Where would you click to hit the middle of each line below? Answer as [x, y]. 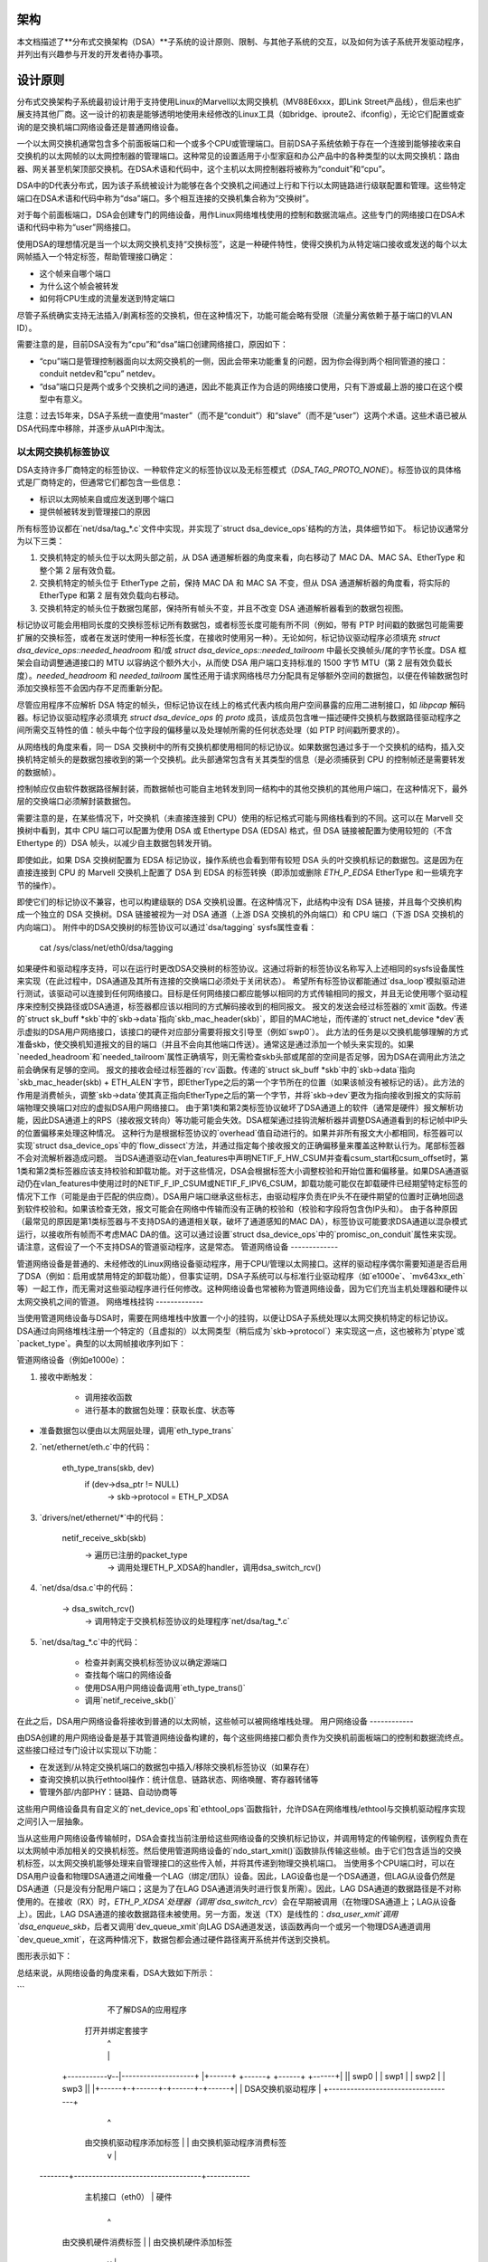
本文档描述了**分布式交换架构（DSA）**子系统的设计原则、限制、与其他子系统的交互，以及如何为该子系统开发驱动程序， [243, 42]
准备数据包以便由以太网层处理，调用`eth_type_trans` [136, 1430]
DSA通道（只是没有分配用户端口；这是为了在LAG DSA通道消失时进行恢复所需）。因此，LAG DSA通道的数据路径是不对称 [239, 1889]
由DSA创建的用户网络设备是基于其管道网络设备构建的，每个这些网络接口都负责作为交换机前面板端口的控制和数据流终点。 [243, 1737]
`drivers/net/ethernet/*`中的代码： [103, 1517]
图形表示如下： [44, 1956]
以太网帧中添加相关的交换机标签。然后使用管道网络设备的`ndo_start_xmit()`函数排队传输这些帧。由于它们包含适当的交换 [239, 1851]
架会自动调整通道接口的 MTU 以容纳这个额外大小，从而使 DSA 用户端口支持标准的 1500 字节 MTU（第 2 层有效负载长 [235, 663]
